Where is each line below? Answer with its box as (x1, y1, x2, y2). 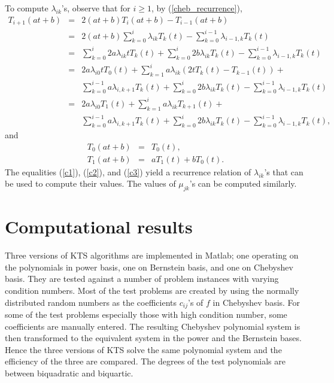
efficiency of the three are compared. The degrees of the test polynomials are (5, 355, 286, 367)
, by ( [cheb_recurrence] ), (151, 2, 242, 14)
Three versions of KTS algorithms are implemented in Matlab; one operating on (5, 249, 299, 262)
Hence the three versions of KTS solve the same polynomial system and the (5, 343, 282, 355)
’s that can (264, 165, 303, 178)
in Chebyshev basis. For (212, 296, 300, 308)
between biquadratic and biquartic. (5, 367, 133, 379)
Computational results (5, 214, 193, 239)
